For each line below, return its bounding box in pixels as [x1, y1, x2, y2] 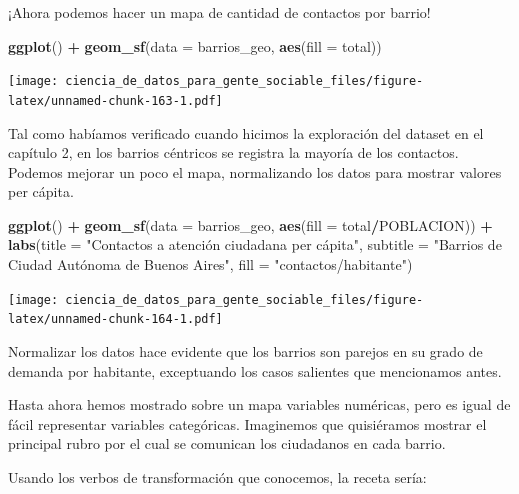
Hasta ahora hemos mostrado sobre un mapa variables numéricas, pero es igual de [8, 394, 511, 415]
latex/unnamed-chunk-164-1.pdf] [8, 312, 223, 327]
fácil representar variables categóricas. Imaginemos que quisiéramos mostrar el [8, 413, 487, 434]
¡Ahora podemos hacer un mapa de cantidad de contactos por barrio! [8, 2, 431, 22]
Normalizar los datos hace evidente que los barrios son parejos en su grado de [8, 340, 483, 361]
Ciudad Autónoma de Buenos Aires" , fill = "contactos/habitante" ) [8, 254, 413, 275]
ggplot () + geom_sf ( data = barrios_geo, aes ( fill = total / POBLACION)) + [8, 214, 493, 235]
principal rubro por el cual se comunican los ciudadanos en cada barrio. [8, 433, 446, 454]
